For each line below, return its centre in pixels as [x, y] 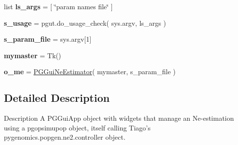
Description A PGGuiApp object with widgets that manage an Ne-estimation [119, 118]
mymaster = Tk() [32, 55]
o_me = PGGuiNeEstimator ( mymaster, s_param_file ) [90, 72]
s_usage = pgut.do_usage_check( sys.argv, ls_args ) [85, 23]
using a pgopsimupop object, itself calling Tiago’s [77, 127]
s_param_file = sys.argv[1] [48, 39]
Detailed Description [57, 98]
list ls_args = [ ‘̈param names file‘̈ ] [58, 6]
